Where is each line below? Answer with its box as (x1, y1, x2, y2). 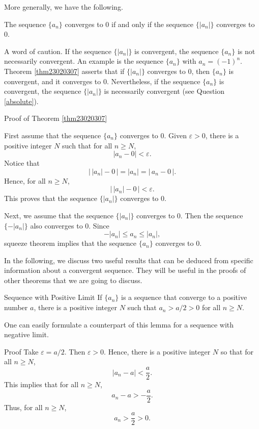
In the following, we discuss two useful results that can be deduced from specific (4, 255, 253, 265)
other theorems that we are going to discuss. (4, 274, 142, 285)
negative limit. (4, 329, 49, 340)
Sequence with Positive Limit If (4, 292, 102, 302)
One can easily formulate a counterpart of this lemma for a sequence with (4, 319, 234, 330)
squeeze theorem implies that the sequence (4, 238, 136, 248)
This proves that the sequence (4, 193, 98, 204)
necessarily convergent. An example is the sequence (4, 56, 163, 66)
